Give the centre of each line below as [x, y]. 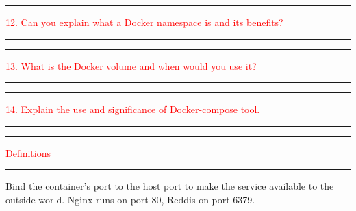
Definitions [28, 152]
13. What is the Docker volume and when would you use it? [131, 65]
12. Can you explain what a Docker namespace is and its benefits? [144, 22]
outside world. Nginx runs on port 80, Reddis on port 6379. [130, 199]
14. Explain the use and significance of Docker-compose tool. [133, 109]
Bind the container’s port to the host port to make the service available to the [170, 186]
